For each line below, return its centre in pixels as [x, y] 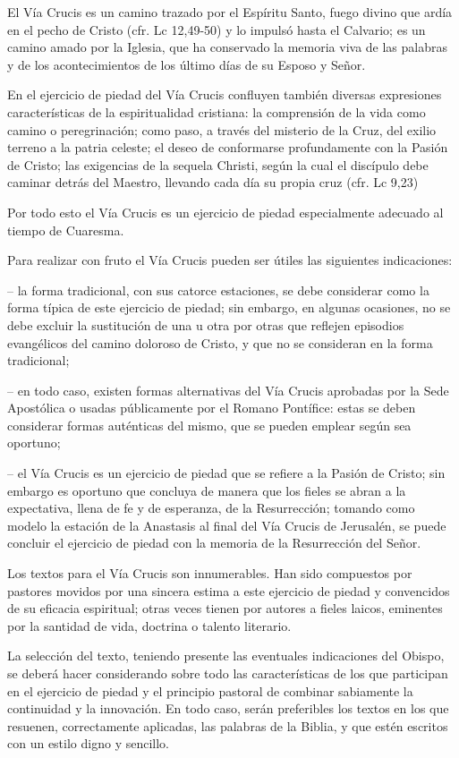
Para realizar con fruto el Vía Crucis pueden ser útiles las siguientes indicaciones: [230, 260]
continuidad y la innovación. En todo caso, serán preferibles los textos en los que [228, 708]
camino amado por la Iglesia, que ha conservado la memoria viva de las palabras [227, 47]
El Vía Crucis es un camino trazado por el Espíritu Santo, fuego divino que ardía [230, 12]
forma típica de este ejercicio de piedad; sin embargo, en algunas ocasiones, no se [229, 307]
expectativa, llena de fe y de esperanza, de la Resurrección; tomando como [211, 508]
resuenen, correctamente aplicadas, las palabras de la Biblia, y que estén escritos [228, 725]
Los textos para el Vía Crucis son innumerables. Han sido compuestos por [210, 573]
